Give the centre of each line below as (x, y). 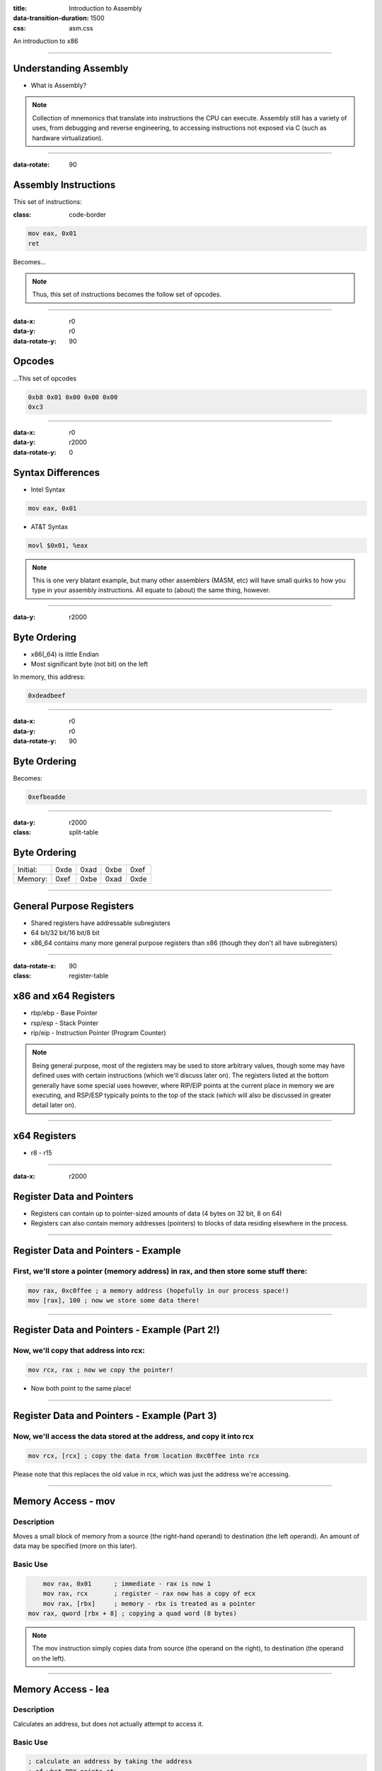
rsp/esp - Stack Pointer (65, 1023)
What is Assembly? (59, 86)
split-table (84, 832)
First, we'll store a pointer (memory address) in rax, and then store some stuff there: (160, 1271)
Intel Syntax (48, 490)
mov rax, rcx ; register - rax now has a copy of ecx (149, 1594)
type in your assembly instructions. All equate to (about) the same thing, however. (151, 590)
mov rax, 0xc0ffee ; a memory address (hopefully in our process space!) (158, 1290)
